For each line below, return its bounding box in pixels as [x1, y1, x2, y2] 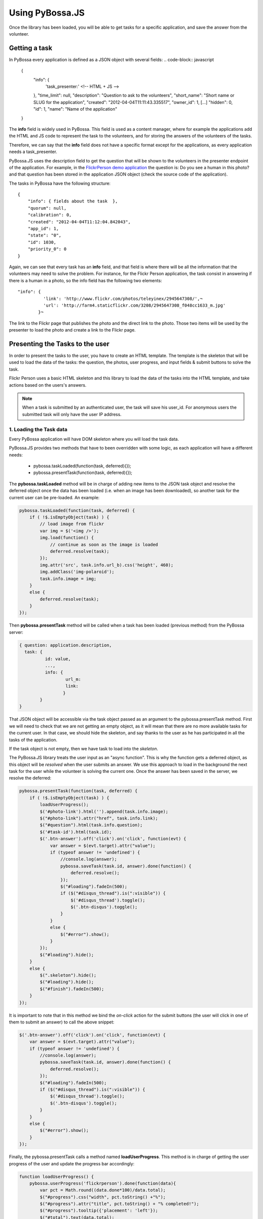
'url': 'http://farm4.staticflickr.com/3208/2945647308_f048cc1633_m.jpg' [43, 302, 226, 308]
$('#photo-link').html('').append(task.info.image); [39, 808, 169, 814]
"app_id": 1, [27, 226, 59, 232]
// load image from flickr [39, 521, 104, 527]
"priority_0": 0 [27, 246, 67, 252]
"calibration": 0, [27, 212, 72, 218]
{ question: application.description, [19, 642, 112, 648]
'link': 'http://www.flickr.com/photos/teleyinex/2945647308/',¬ [43, 295, 203, 301]
